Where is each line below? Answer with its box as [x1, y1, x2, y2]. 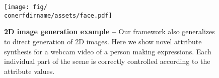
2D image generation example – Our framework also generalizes [4, 26, 215, 37]
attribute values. [4, 65, 55, 76]
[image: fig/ [4, 4, 47, 11]
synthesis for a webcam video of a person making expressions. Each [4, 46, 211, 56]
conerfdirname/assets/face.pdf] [4, 12, 112, 19]
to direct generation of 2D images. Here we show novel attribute [4, 36, 202, 46]
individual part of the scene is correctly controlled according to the [4, 56, 210, 66]
